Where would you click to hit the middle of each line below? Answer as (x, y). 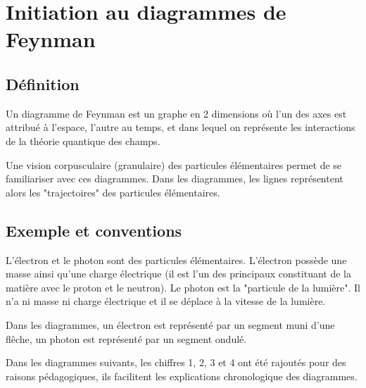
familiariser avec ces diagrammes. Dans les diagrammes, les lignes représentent (175, 179)
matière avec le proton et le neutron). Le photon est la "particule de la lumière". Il (183, 287)
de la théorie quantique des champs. (83, 140)
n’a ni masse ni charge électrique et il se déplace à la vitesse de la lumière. (166, 301)
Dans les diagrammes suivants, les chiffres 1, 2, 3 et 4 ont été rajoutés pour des (176, 362)
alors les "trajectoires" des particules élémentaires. (113, 192)
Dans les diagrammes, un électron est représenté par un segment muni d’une (170, 324)
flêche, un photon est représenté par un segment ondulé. (126, 338)
